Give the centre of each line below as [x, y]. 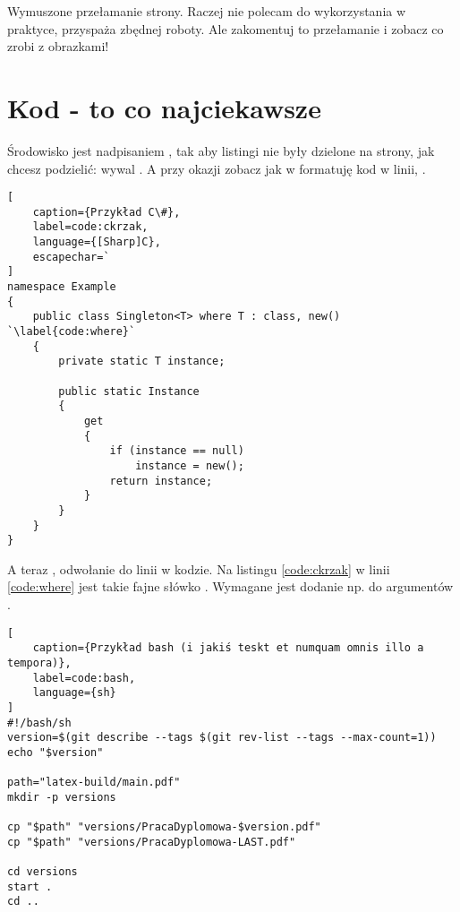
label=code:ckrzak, [90, 227]
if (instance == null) [177, 451]
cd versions [43, 872]
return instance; [161, 481]
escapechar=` [71, 257]
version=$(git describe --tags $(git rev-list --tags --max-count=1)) [222, 738]
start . [30, 886]
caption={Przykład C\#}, [106, 212]
